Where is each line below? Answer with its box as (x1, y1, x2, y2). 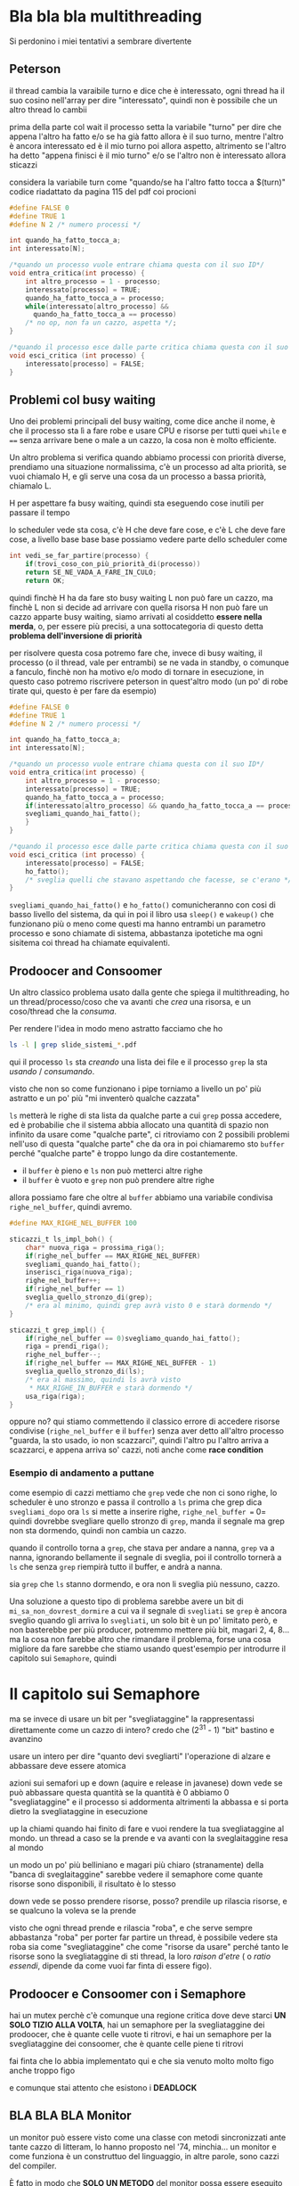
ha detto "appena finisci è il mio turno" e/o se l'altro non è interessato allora (9, 150, 287, 160)
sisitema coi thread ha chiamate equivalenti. (9, 938, 171, 949)
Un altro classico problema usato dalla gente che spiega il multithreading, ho (9, 987, 290, 998)
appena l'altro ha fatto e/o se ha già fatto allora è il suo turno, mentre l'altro (9, 131, 284, 142)
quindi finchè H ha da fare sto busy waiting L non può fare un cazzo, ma (9, 592, 274, 603)
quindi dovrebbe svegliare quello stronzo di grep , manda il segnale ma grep (9, 1516, 285, 1526)
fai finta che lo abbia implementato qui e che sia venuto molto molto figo (9, 2056, 274, 2067)
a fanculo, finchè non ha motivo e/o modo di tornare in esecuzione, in (9, 666, 264, 677)
